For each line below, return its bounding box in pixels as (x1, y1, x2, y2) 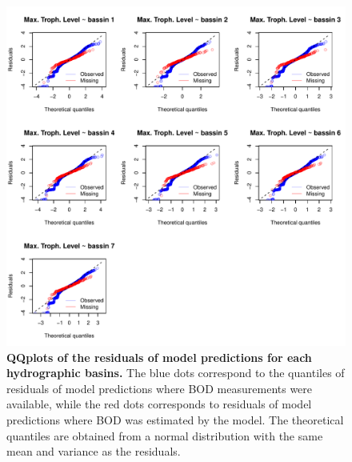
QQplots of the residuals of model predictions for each (6, 348, 312, 365)
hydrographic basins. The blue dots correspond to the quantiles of (6, 364, 345, 381)
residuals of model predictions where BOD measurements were (6, 380, 313, 396)
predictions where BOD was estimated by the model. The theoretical (6, 411, 344, 428)
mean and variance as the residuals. (6, 443, 181, 460)
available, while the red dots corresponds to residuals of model (6, 396, 312, 412)
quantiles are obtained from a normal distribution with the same (6, 427, 323, 444)
